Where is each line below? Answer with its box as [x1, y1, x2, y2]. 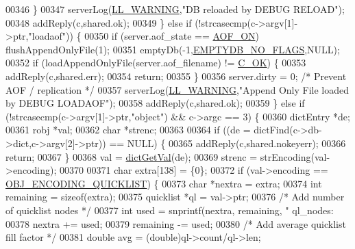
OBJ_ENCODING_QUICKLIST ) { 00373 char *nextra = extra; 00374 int [5, 176, 322, 190]
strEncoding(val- [260, 149, 330, 163]
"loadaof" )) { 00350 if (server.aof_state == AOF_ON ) [28, 29, 259, 43]
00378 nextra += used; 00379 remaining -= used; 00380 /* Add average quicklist [5, 216, 346, 231]
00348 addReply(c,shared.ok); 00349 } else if [5, 15, 192, 29]
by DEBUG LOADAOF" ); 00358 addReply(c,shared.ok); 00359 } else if [5, 96, 305, 110]
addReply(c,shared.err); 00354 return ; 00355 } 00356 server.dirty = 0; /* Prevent [5, 68, 347, 83]
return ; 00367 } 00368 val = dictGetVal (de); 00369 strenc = [5, 149, 258, 163]
